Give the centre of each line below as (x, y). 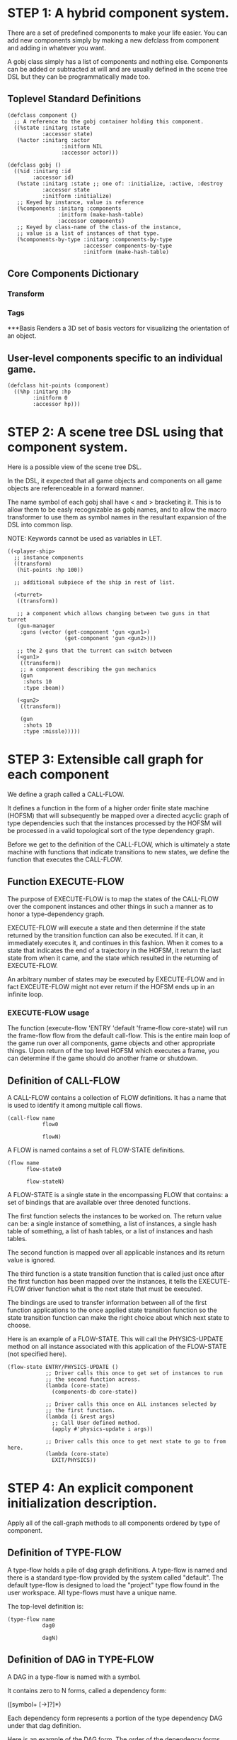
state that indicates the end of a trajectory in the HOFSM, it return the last (114, 950)
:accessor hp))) (57, 404)
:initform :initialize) (77, 196)
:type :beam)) (44, 688)
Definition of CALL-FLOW (64, 1080)
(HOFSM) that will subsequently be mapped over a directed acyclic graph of (118, 816)
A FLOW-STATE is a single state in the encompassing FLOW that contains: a (118, 1194)
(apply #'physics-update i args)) (103, 1429)
